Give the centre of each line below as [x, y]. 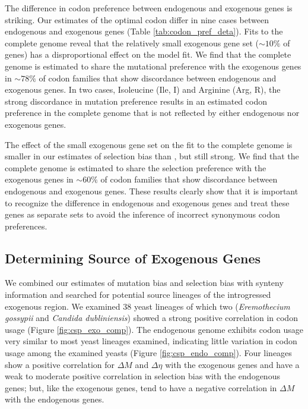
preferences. [26, 226]
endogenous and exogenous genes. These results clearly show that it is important [152, 191]
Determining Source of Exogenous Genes [133, 258]
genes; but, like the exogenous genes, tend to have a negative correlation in [141, 387]
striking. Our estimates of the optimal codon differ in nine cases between [137, 19]
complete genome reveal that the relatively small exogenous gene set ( [132, 43]
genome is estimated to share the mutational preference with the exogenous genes [153, 66]
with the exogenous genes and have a [232, 364]
